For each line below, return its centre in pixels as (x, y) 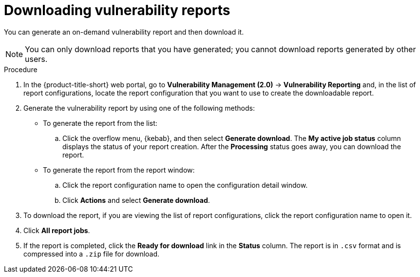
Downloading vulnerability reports (117, 10)
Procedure (21, 69)
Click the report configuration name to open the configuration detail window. (185, 185)
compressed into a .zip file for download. (92, 254)
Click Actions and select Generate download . (136, 200)
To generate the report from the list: (100, 123)
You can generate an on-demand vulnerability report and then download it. (124, 32)
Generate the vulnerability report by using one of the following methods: (139, 108)
